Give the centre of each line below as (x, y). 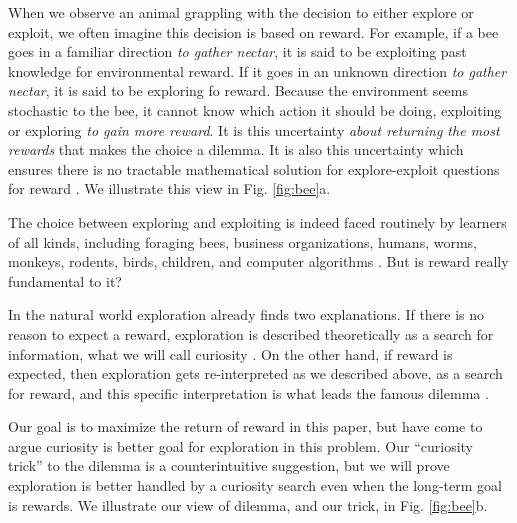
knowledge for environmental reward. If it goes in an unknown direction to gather (257, 70)
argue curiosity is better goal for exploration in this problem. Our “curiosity (240, 445)
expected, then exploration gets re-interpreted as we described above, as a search (255, 373)
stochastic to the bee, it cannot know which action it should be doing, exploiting (255, 109)
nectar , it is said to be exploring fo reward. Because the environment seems (238, 90)
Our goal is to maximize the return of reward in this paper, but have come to (245, 426)
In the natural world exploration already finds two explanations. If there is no (246, 314)
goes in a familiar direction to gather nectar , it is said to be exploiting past (237, 51)
